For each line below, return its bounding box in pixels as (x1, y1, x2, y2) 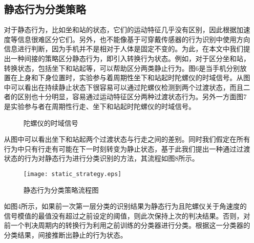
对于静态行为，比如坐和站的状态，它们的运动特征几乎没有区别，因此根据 (4, 24, 236, 35)
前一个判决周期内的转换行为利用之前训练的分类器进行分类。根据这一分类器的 (4, 220, 250, 230)
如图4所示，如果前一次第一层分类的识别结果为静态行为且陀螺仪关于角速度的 (4, 201, 247, 211)
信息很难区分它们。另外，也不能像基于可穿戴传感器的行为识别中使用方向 (17, 34, 250, 44)
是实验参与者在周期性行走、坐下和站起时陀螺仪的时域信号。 (4, 101, 195, 111)
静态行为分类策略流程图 (23, 184, 99, 195)
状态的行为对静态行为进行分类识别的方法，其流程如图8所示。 (4, 153, 199, 163)
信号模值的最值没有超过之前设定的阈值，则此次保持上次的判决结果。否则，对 (4, 210, 250, 221)
